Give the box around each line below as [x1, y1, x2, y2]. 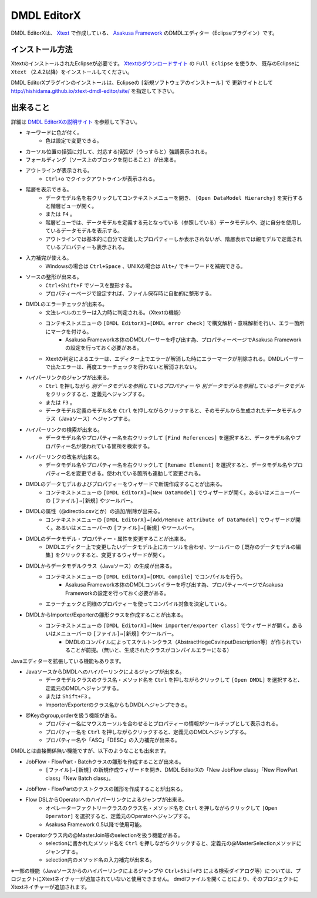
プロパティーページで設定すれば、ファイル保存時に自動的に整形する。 [45, 290, 215, 297]
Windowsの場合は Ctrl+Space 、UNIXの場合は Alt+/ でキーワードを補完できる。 [45, 262, 246, 270]
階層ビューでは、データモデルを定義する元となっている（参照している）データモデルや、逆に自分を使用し [45, 219, 302, 226]
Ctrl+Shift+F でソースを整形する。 [45, 282, 136, 289]
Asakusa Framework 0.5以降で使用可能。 [45, 820, 145, 828]
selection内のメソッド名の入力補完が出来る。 [45, 856, 155, 863]
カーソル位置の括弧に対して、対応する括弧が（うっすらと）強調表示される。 [25, 148, 211, 155]
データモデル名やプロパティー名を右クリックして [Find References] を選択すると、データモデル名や [45, 434, 296, 441]
